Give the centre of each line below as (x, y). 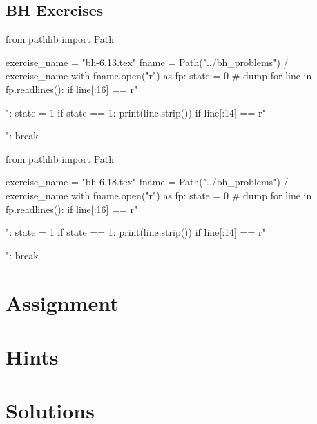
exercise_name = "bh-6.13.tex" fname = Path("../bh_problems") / (147, 62)
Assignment (62, 302)
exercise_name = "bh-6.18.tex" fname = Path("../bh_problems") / (147, 182)
